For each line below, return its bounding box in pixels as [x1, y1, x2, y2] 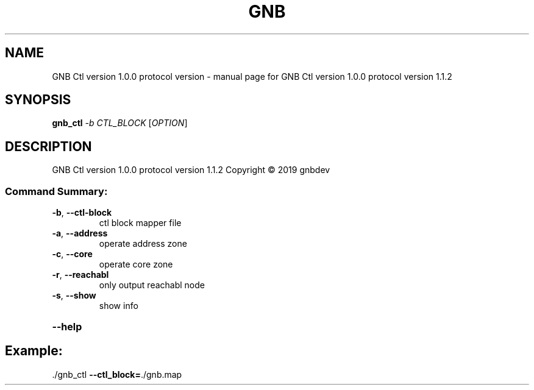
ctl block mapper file [99, 218, 182, 229]
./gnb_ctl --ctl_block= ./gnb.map [52, 369, 182, 380]
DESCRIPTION [5, 138, 92, 154]
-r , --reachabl [52, 269, 109, 280]
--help [52, 321, 82, 333]
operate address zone [99, 238, 187, 249]
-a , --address [52, 228, 108, 239]
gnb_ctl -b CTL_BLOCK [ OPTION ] [52, 118, 188, 129]
